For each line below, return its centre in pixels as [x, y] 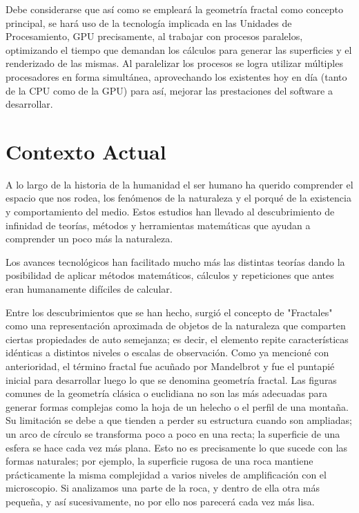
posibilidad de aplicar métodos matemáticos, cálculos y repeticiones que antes [170, 275]
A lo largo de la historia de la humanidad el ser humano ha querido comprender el [179, 184]
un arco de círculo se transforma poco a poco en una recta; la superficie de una [173, 433]
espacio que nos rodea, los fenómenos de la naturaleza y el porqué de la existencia [178, 198]
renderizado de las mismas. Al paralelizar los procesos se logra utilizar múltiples [174, 63]
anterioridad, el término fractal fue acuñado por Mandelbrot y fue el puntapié [170, 366]
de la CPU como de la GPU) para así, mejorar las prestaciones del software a [169, 90]
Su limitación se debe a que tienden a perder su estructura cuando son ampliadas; [179, 420]
